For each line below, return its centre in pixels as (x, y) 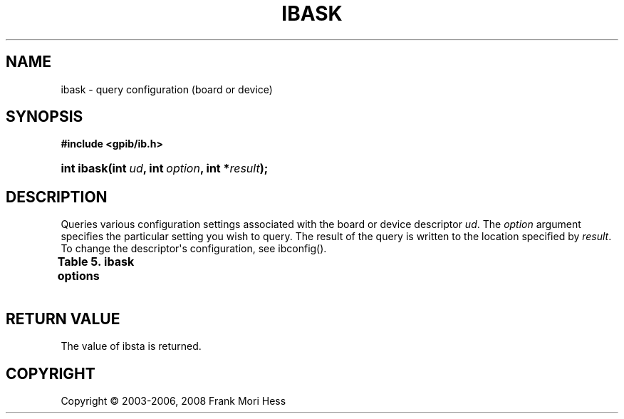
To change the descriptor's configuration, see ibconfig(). (194, 249)
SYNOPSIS (45, 117)
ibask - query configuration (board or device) (167, 89)
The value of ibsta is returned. (131, 346)
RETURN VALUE (63, 319)
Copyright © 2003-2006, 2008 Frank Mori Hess (173, 400)
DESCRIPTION (57, 197)
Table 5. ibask (96, 262)
